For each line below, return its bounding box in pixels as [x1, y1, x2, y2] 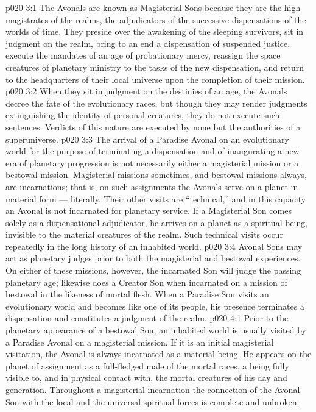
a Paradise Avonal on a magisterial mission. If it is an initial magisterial [5, 335, 274, 348]
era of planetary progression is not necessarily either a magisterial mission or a [5, 156, 299, 169]
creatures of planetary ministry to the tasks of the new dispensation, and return [5, 60, 304, 73]
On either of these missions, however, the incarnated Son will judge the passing [5, 264, 301, 277]
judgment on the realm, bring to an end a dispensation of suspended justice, [5, 37, 290, 49]
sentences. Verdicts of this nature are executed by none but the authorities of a [5, 120, 301, 133]
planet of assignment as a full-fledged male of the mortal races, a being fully [5, 359, 289, 372]
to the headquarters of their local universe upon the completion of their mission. [5, 73, 305, 85]
